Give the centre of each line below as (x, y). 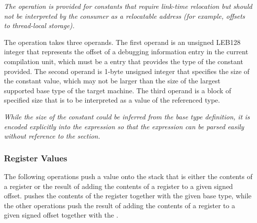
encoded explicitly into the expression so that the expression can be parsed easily (124, 126)
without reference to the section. (52, 136)
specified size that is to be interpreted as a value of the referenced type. (112, 100)
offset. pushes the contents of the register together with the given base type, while (128, 196)
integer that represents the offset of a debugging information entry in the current (126, 52)
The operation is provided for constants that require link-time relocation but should (128, 6)
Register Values (36, 158)
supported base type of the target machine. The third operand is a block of (118, 90)
